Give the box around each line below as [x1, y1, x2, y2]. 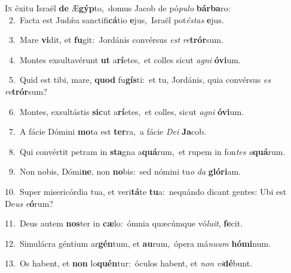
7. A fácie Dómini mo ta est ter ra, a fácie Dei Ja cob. [8, 125, 206, 138]
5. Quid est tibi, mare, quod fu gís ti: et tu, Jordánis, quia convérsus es [8, 73, 271, 86]
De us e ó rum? [5, 197, 53, 209]
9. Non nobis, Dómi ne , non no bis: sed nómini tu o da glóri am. [8, 165, 241, 178]
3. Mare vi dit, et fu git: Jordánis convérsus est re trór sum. [8, 33, 223, 46]
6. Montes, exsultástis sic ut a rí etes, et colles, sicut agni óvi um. [8, 105, 244, 117]
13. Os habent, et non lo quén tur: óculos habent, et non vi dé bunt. [5, 257, 253, 269]
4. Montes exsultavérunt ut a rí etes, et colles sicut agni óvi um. [8, 53, 241, 66]
